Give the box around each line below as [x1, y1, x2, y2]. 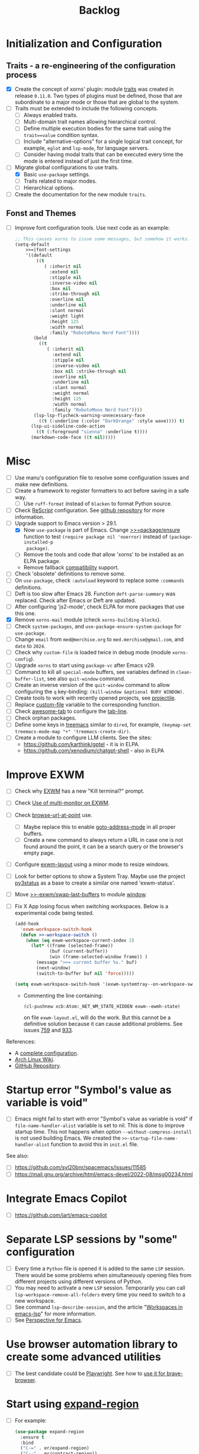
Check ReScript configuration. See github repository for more [14, 507, 165, 514]
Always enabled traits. [23, 112, 78, 119]
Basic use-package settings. [23, 170, 91, 178]
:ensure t [20, 1434, 44, 1440]
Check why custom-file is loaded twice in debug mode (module [14, 648, 171, 656]
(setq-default [14, 241, 50, 247]
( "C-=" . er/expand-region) [20, 1445, 90, 1451]
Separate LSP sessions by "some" [6, 1232, 178, 1246]
